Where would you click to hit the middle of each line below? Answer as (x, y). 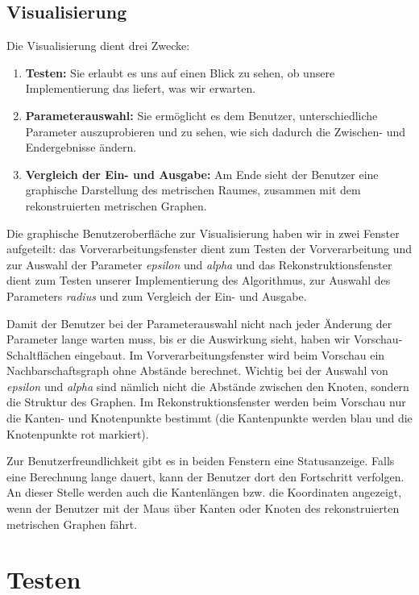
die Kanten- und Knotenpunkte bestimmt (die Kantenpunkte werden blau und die (209, 418)
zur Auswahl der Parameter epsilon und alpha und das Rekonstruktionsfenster (199, 264)
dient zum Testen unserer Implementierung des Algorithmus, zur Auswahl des (199, 280)
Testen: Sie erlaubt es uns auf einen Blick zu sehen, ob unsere (180, 72)
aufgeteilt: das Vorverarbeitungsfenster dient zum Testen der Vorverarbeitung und (209, 249)
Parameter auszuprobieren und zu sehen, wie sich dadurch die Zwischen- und (216, 131)
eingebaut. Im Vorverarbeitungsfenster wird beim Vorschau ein (230, 354)
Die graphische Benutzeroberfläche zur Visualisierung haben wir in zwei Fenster (203, 233)
